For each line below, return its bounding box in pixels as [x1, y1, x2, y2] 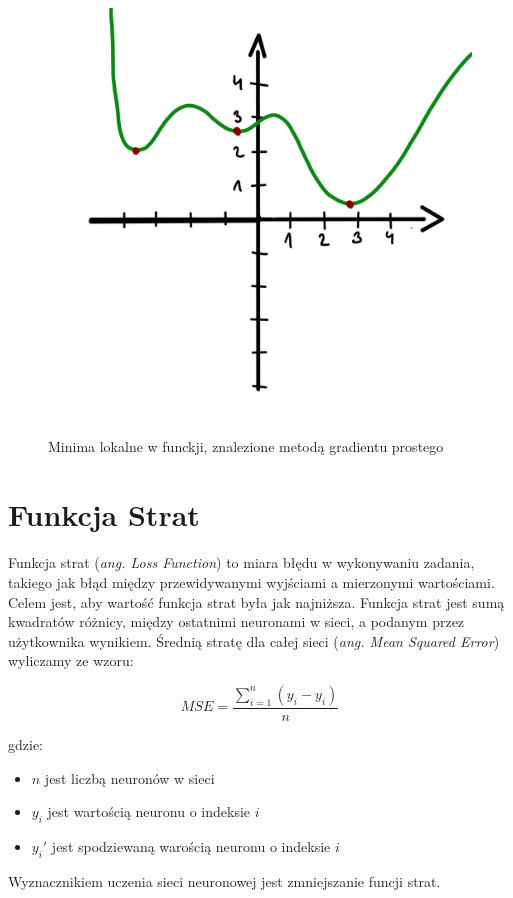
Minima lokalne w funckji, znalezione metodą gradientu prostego [48, 435, 444, 456]
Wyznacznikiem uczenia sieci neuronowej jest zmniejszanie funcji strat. [8, 870, 441, 891]
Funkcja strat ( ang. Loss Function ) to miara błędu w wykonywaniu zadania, [8, 552, 475, 573]
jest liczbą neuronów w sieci [44, 767, 215, 788]
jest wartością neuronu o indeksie [47, 801, 251, 822]
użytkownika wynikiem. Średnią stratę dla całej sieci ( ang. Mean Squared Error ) [8, 630, 500, 651]
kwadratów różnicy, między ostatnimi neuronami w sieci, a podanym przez [8, 611, 465, 632]
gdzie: [8, 733, 43, 754]
